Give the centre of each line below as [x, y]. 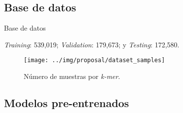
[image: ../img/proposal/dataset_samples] [94, 60]
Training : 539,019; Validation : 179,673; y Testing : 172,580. [92, 44]
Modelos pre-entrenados [67, 103]
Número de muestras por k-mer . [72, 76]
